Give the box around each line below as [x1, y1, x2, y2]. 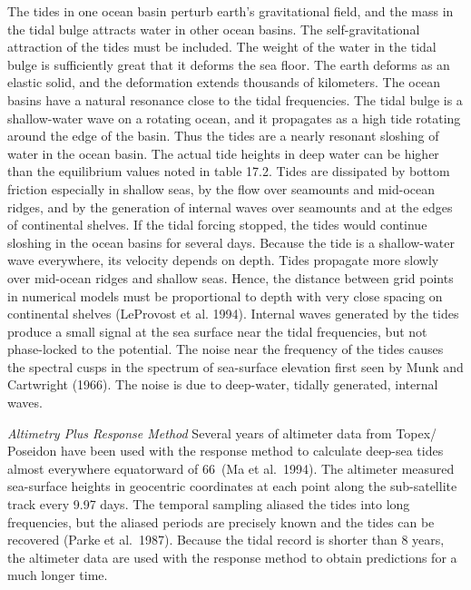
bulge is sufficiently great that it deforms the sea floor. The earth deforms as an [7, 54, 450, 74]
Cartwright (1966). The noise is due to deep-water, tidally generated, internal [7, 375, 438, 394]
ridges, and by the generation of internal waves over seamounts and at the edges [7, 197, 453, 216]
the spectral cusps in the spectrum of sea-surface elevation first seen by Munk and [7, 357, 464, 376]
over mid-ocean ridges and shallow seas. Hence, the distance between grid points [7, 268, 454, 287]
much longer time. [7, 565, 108, 585]
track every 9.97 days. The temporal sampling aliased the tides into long [7, 495, 410, 514]
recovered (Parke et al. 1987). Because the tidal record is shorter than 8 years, [7, 530, 445, 549]
